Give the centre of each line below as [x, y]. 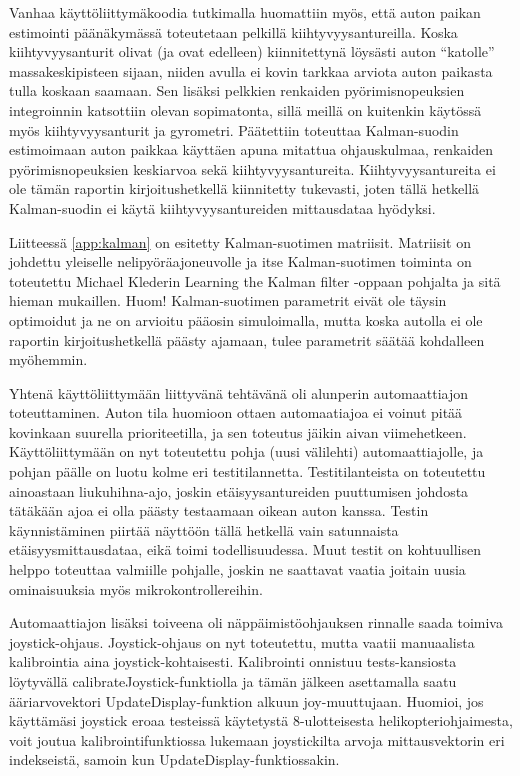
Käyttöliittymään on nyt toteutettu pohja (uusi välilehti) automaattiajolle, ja [246, 451]
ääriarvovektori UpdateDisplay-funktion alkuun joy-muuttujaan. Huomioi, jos [246, 700]
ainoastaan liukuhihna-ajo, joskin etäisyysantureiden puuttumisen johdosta [239, 490]
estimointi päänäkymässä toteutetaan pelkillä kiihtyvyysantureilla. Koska [233, 31]
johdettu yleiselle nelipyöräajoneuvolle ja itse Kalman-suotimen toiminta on [240, 261]
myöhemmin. [48, 359]
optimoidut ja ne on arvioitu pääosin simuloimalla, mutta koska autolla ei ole [246, 319]
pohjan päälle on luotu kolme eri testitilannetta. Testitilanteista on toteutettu [247, 471]
